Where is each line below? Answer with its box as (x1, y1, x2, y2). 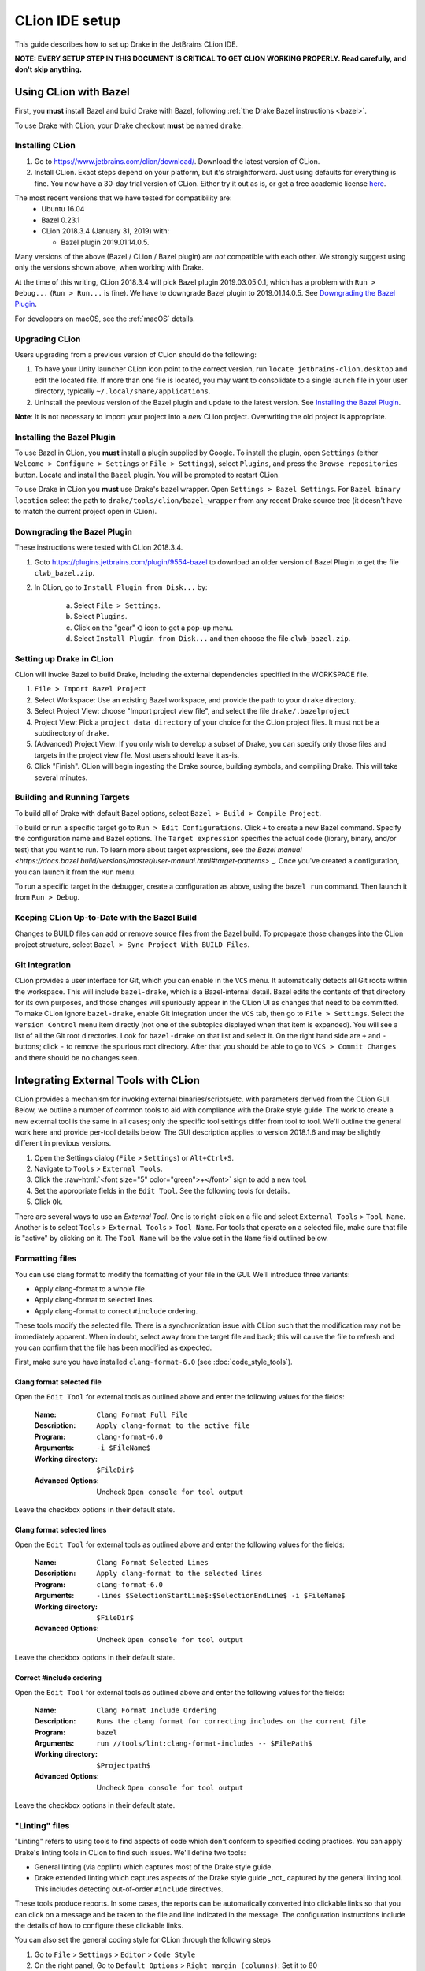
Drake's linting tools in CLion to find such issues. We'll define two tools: (14, 1847, 246, 1857)
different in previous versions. (14, 1138, 112, 1148)
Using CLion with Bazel (14, 85, 130, 99)
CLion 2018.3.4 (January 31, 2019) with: (41, 226, 170, 236)
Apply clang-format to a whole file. (34, 1284, 147, 1293)
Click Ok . (34, 1197, 63, 1206)
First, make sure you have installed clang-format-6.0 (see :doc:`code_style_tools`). (14, 1357, 293, 1367)
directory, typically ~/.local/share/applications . (34, 386, 211, 396)
